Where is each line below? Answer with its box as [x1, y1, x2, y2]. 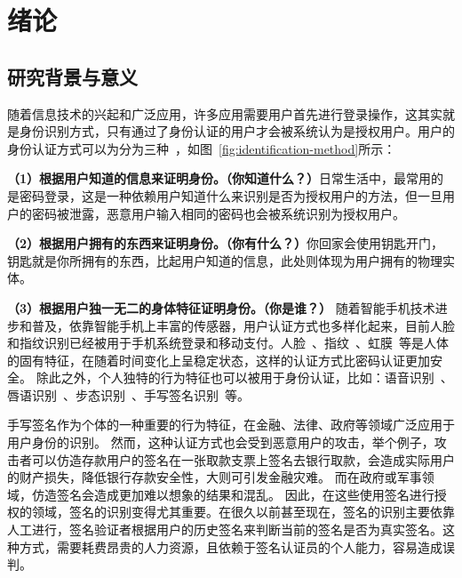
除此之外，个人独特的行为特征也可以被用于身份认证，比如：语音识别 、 [36, 368, 453, 387]
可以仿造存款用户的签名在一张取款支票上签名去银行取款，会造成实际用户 [31, 450, 455, 469]
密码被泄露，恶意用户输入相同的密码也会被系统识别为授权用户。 [31, 204, 405, 222]
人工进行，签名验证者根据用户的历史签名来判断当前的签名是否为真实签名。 [7, 520, 442, 539]
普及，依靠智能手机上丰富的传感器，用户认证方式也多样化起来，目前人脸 [31, 316, 455, 334]
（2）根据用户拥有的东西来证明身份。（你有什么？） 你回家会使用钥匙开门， [7, 234, 444, 253]
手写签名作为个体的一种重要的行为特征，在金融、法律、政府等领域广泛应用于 [7, 415, 455, 434]
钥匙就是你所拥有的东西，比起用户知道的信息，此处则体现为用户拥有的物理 [7, 251, 442, 269]
